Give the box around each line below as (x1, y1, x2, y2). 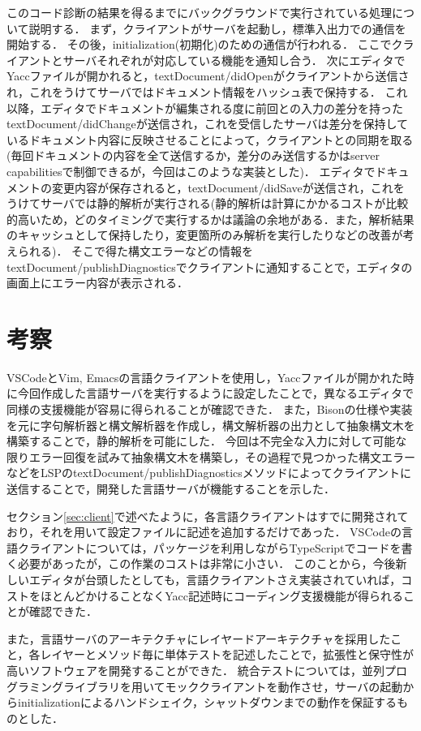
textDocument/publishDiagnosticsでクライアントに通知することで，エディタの (6, 258, 413, 275)
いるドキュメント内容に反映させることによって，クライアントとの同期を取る (6, 131, 414, 148)
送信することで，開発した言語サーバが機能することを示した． (6, 479, 335, 497)
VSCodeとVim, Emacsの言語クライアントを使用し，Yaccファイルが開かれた (6, 368, 403, 385)
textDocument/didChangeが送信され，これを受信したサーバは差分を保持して (6, 115, 409, 132)
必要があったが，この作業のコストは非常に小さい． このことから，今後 (17, 555, 396, 572)
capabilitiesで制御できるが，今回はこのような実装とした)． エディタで (6, 162, 376, 179)
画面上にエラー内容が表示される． (6, 274, 188, 291)
